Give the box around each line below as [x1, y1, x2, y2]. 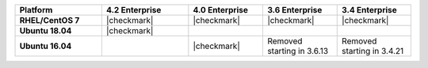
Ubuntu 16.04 [19, 40, 72, 51]
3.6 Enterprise [266, 5, 323, 15]
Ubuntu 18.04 [19, 25, 72, 36]
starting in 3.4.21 [342, 46, 404, 56]
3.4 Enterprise [342, 5, 398, 15]
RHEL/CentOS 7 [19, 15, 80, 25]
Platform [19, 5, 53, 15]
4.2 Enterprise [105, 5, 162, 15]
